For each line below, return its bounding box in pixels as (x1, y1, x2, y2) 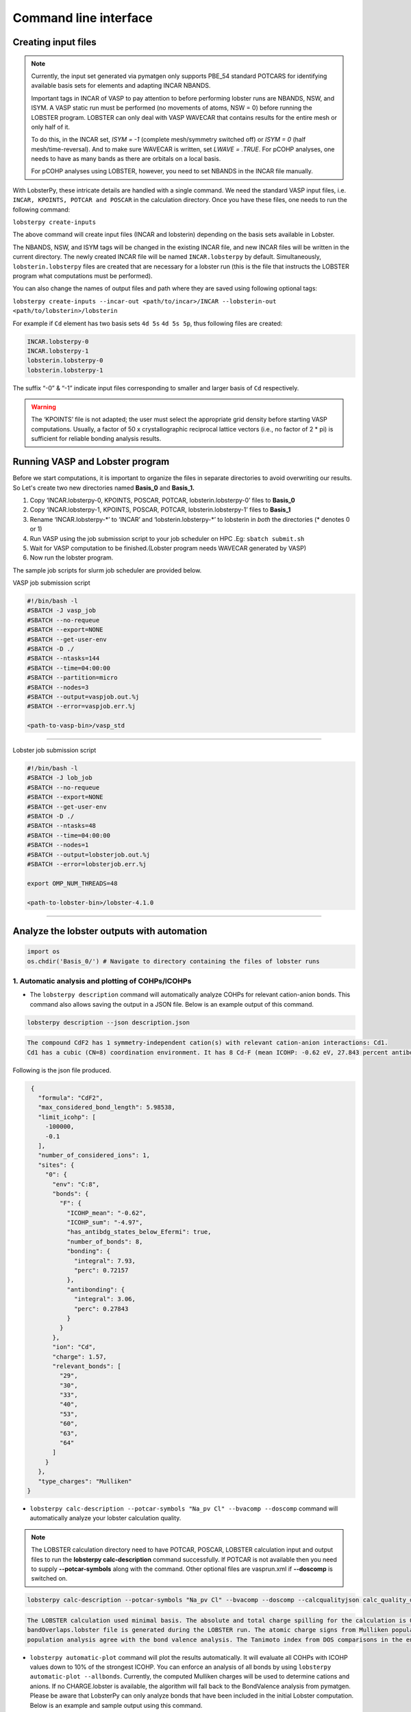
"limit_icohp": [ (38, 1113, 96, 1121)
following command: (12, 205, 71, 214)
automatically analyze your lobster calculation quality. (29, 1514, 182, 1522)
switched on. (31, 1574, 68, 1583)
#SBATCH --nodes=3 (27, 683, 89, 691)
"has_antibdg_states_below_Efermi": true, (66, 1228, 212, 1236)
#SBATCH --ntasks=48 (27, 822, 96, 830)
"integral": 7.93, (74, 1257, 136, 1265)
